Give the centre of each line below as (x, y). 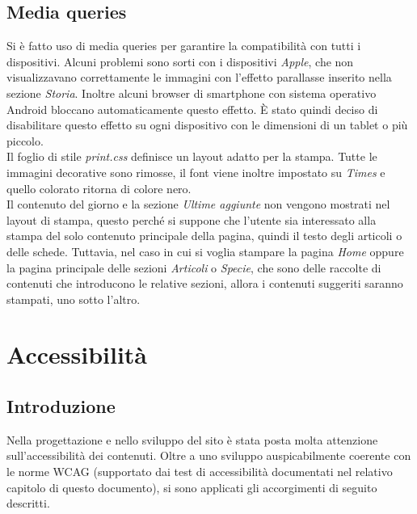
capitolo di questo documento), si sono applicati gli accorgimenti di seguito (192, 487)
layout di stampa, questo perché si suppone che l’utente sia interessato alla (192, 219)
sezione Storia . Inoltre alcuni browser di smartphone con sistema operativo (192, 93)
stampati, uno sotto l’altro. (74, 299)
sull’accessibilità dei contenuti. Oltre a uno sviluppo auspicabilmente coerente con (209, 455)
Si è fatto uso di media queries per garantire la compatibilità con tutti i (184, 46)
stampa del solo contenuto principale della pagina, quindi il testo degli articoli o (204, 236)
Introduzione (61, 406)
